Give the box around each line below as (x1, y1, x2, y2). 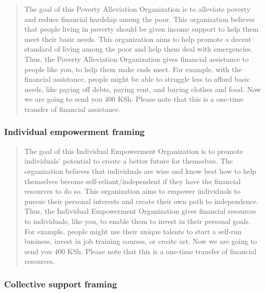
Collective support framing (4, 277, 117, 290)
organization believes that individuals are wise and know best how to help (24, 165, 256, 176)
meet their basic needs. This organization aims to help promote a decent (24, 33, 252, 44)
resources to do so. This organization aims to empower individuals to (24, 186, 240, 196)
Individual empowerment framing (4, 125, 145, 138)
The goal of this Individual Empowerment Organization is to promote (24, 145, 243, 156)
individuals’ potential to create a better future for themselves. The (24, 155, 233, 166)
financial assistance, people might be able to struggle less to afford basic (24, 74, 250, 84)
